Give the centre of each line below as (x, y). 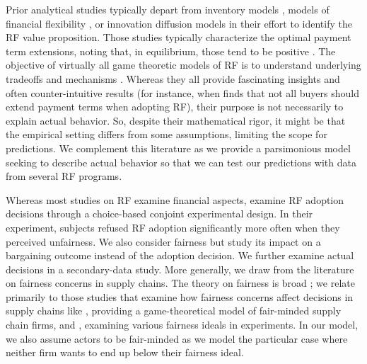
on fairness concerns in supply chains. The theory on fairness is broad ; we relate (180, 283)
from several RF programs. (64, 176)
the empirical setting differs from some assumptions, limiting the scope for (167, 134)
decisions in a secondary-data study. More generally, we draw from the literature (180, 269)
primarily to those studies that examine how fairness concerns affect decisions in (180, 296)
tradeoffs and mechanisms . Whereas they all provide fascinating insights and (173, 78)
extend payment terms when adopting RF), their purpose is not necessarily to (175, 107)
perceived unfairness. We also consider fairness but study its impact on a (163, 241)
